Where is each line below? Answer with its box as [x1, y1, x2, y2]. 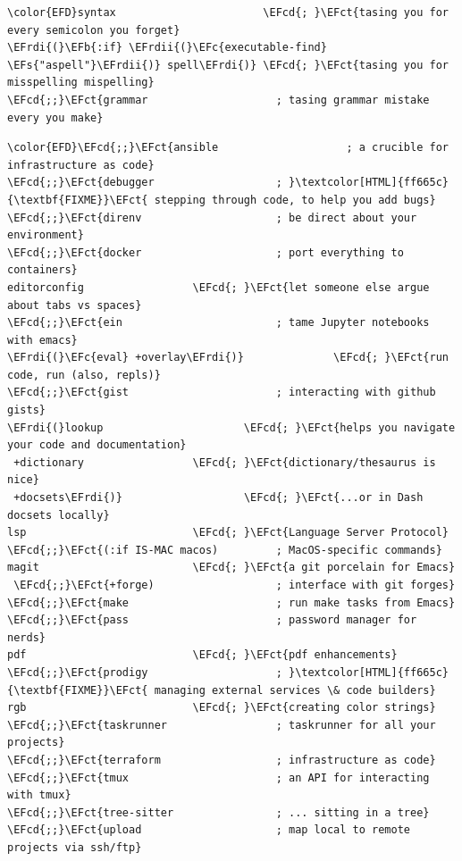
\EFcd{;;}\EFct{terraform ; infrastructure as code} [7, 753, 436, 766]
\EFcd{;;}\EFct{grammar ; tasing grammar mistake [7, 93, 430, 106]
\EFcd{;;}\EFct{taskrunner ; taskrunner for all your [7, 718, 436, 731]
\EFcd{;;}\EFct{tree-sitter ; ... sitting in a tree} [7, 806, 430, 819]
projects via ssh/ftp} [7, 840, 142, 854]
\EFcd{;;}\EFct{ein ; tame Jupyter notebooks [7, 316, 430, 330]
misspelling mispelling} [7, 76, 155, 89]
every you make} [7, 111, 104, 124]
